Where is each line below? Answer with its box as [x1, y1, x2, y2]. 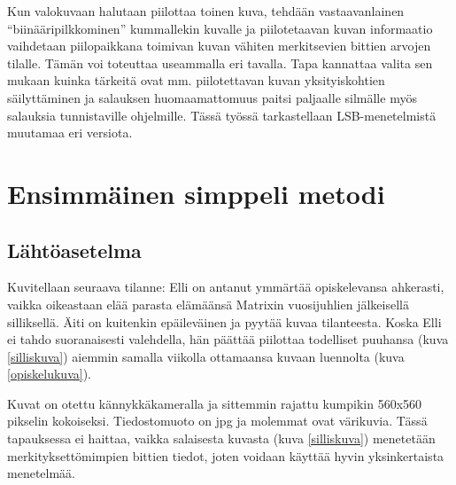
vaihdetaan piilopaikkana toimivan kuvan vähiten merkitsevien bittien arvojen [7, 36, 431, 55]
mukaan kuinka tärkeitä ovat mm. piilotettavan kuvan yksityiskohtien [7, 71, 385, 90]
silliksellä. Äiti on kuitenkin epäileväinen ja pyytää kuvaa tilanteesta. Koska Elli [7, 312, 442, 331]
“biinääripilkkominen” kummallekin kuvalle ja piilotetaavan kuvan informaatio [7, 19, 433, 37]
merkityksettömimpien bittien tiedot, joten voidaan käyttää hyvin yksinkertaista [7, 446, 444, 465]
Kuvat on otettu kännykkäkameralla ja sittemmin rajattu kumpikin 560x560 [7, 394, 422, 412]
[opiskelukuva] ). [7, 364, 91, 383]
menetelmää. [7, 464, 75, 482]
